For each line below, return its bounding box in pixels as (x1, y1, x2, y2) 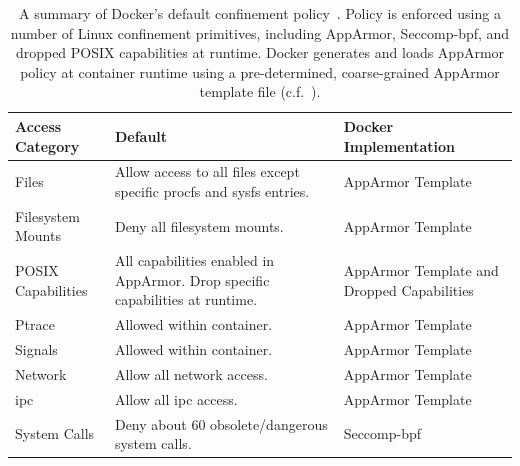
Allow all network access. (114, 364, 268, 384)
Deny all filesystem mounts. (114, 215, 284, 236)
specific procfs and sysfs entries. (114, 181, 310, 201)
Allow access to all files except (114, 161, 300, 182)
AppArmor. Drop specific (114, 269, 270, 290)
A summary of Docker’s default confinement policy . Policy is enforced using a (19, 3, 501, 23)
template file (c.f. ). (199, 81, 321, 102)
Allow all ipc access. (114, 388, 238, 409)
